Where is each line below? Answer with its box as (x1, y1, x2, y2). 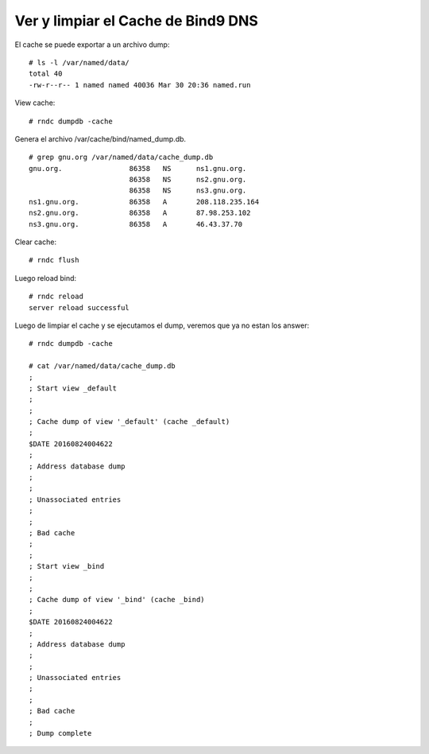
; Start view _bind (29, 562, 105, 571)
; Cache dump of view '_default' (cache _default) (29, 418, 230, 426)
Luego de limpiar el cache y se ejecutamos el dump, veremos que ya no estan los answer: (14, 321, 310, 330)
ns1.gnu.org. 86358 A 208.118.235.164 (29, 197, 260, 206)
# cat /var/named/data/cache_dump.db (29, 362, 176, 371)
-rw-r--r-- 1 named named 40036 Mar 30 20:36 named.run (29, 80, 251, 89)
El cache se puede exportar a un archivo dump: (14, 40, 170, 49)
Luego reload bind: (14, 273, 77, 282)
